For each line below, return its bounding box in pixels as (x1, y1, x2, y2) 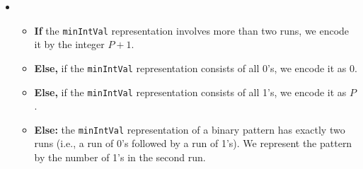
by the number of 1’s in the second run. (34, 150, 206, 164)
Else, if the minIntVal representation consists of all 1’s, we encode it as (34, 84, 347, 99)
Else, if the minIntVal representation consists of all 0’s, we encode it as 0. (34, 60, 357, 75)
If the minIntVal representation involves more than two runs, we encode (34, 23, 350, 37)
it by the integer (34, 37, 105, 52)
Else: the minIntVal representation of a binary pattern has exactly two (34, 122, 345, 136)
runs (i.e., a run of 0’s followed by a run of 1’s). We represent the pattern (34, 136, 352, 151)
